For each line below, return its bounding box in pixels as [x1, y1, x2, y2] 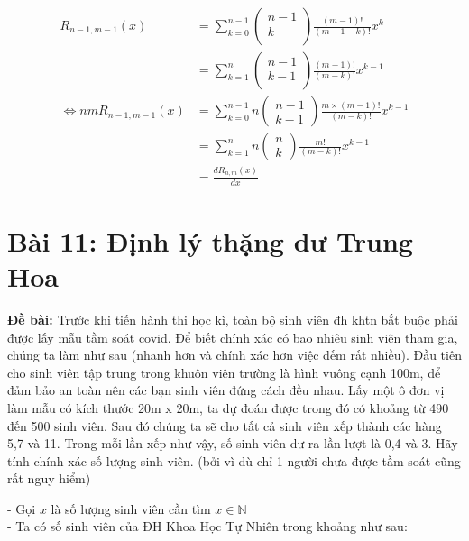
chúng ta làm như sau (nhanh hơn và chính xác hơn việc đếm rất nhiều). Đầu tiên [7, 345, 462, 364]
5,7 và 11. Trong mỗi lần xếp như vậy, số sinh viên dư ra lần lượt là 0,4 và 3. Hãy [7, 434, 458, 453]
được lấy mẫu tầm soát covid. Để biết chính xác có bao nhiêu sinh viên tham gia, [7, 327, 458, 346]
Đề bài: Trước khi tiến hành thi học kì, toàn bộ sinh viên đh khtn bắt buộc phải [7, 309, 458, 328]
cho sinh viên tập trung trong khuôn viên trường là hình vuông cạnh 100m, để [7, 362, 441, 381]
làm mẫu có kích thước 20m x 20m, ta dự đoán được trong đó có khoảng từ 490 [7, 398, 449, 417]
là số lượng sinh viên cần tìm [51, 499, 211, 518]
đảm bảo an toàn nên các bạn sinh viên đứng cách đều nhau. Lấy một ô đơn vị [7, 381, 445, 399]
